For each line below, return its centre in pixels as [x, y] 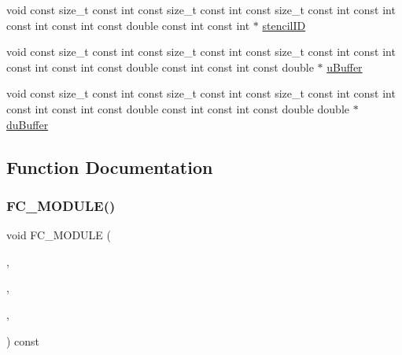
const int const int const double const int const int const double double [178, 108]
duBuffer [28, 124]
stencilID [284, 25]
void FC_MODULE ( [59, 235]
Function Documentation [110, 166]
